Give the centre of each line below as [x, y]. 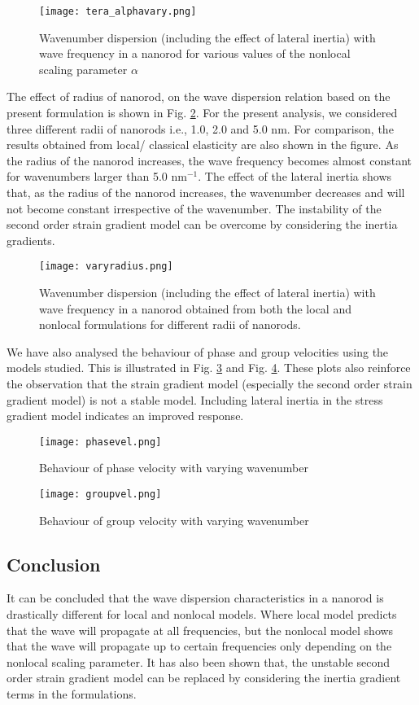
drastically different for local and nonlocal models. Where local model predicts [202, 614]
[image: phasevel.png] [100, 442]
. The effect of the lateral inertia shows [295, 176]
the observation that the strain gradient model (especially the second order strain [209, 383]
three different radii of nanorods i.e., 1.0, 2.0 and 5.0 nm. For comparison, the [200, 128]
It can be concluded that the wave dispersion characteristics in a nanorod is [195, 598]
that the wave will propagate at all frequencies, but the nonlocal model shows [200, 630]
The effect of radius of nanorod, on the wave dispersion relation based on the [199, 96]
